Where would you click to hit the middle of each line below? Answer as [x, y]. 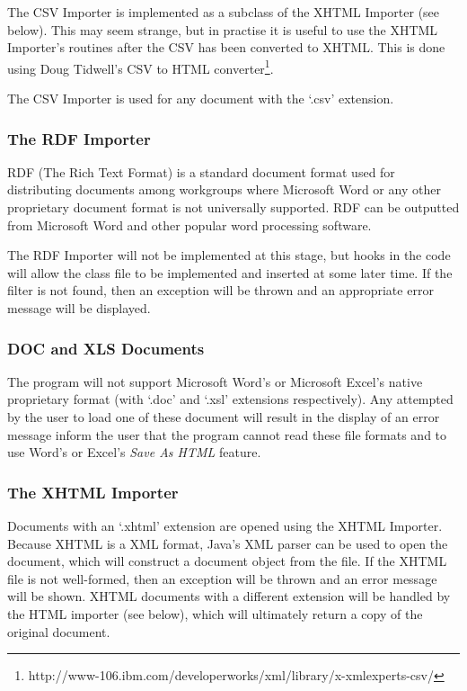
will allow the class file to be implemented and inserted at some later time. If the [230, 272]
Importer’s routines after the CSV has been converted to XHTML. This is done [226, 47]
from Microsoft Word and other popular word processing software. [189, 224]
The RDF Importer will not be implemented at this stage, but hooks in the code [229, 255]
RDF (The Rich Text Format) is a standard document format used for [201, 171]
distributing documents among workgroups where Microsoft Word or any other [224, 189]
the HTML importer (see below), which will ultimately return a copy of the [215, 613]
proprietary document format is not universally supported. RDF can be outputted [233, 207]
